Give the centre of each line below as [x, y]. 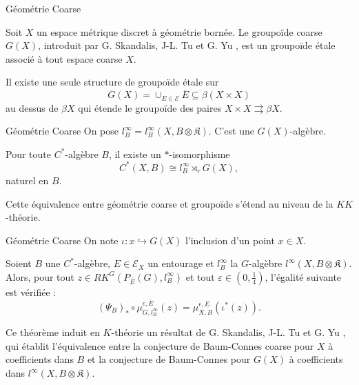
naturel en [27, 180]
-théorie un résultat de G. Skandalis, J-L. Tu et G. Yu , [228, 332]
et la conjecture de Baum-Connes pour [169, 359]
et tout [200, 276]
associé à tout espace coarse [64, 58]
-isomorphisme [199, 154]
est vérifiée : [31, 292]
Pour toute [28, 154]
